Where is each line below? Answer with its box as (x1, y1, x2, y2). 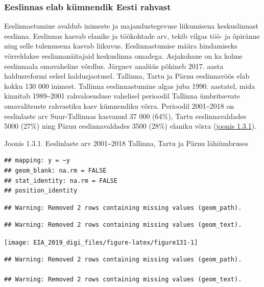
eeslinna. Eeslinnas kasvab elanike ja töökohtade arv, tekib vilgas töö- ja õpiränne (4, 30, 260, 41)
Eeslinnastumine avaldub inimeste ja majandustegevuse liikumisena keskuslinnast (4, 20, 258, 31)
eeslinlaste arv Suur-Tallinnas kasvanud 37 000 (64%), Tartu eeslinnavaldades (4, 110, 247, 121)
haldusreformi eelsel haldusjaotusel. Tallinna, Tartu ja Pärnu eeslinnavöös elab (4, 70, 250, 81)
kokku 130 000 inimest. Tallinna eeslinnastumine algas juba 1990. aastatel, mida (4, 80, 255, 91)
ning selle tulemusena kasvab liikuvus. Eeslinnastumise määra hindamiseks (4, 40, 237, 51)
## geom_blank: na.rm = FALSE (4, 166, 107, 174)
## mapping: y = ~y (4, 157, 70, 164)
